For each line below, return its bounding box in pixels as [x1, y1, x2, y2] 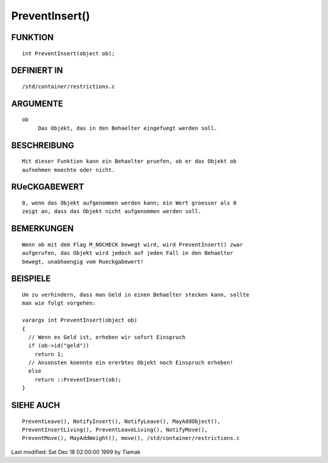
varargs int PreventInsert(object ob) [22, 317, 138, 324]
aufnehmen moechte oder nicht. [22, 166, 115, 173]
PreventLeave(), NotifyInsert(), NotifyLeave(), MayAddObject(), [22, 417, 221, 425]
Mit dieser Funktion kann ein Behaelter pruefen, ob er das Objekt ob [22, 158, 237, 165]
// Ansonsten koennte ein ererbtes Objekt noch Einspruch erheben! [28, 359, 234, 367]
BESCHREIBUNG [11, 140, 75, 150]
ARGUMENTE [11, 98, 63, 109]
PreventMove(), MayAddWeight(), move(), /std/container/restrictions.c [22, 434, 240, 442]
